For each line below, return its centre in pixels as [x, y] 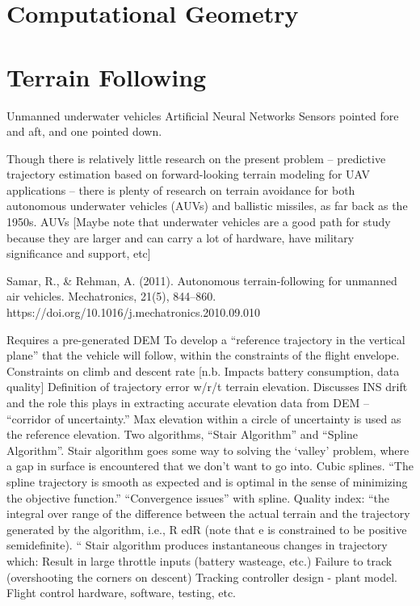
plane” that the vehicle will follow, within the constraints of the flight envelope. [203, 355]
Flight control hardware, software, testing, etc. [122, 593]
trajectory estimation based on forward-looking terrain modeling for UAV [189, 174]
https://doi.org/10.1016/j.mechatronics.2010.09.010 [134, 312]
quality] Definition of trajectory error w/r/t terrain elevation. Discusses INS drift [207, 387]
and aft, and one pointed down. [84, 131]
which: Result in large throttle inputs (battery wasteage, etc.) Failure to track [199, 560]
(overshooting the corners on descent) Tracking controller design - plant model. [202, 577]
